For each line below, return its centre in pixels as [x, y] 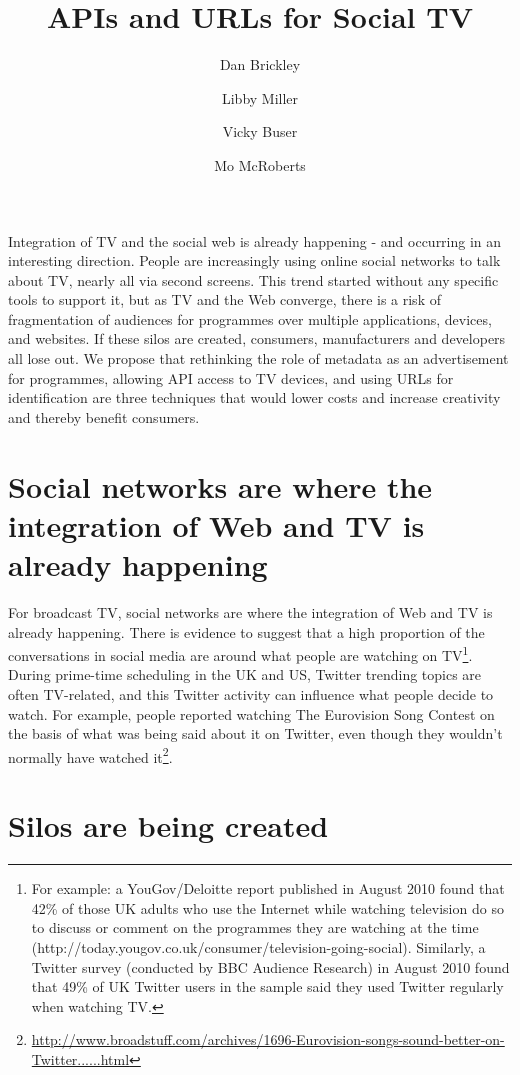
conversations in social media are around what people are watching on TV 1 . [240, 653]
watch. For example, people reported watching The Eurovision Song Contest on [251, 713]
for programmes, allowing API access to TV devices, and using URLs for [231, 377]
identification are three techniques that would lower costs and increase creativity [254, 397]
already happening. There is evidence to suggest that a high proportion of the [246, 631]
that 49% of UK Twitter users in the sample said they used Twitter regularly [267, 986]
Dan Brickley [260, 64]
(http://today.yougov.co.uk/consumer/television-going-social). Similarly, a [258, 946]
